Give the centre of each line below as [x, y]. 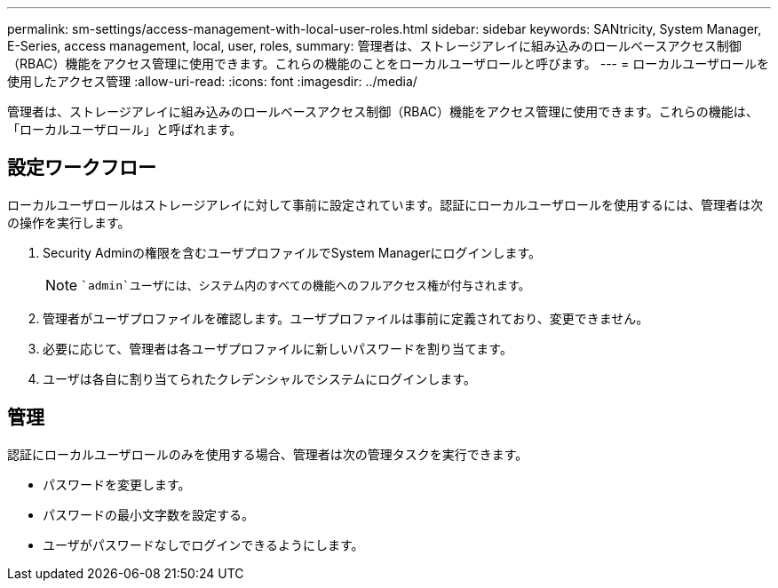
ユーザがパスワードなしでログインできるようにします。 [203, 544]
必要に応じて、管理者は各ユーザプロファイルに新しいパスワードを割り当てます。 [278, 348]
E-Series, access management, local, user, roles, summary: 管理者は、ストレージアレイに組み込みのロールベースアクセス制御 [374, 46]
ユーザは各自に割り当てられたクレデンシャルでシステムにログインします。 [259, 378]
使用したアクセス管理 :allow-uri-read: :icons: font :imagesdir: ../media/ [212, 81]
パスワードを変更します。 [117, 484]
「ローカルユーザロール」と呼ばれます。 [125, 129]
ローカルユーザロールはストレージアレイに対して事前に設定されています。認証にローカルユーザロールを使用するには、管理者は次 [385, 204]
